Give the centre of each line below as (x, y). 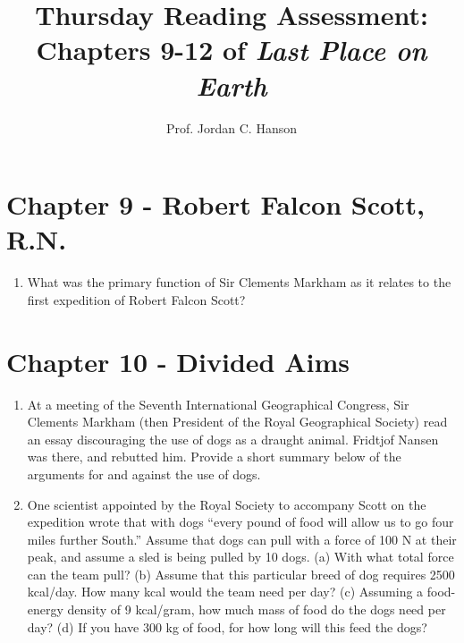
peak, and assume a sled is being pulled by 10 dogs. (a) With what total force (240, 557)
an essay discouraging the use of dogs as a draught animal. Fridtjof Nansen (233, 439)
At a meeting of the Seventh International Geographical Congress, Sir (218, 404)
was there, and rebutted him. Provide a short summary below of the (214, 457)
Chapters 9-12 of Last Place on (232, 50)
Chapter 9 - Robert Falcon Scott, (216, 204)
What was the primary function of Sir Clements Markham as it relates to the (239, 282)
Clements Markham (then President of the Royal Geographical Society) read (237, 422)
